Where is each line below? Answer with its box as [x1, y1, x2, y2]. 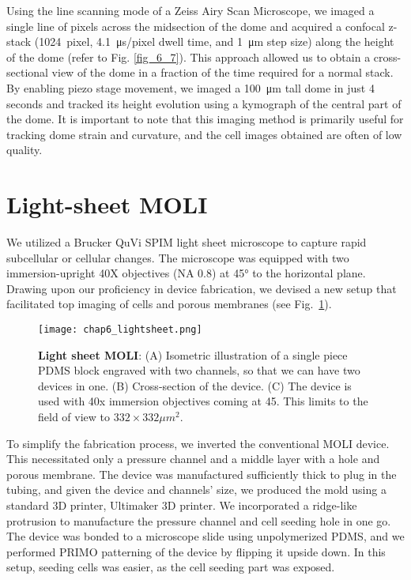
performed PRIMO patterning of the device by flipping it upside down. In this [6, 543, 386, 559]
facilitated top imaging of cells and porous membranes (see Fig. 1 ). [6, 296, 332, 312]
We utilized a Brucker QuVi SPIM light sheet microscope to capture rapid [6, 234, 367, 250]
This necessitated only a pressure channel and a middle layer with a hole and [6, 450, 380, 467]
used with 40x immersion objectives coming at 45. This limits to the [38, 393, 368, 409]
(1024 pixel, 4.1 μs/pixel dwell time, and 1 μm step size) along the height [34, 33, 394, 50]
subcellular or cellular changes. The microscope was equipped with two [6, 249, 349, 266]
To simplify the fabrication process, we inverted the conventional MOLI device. [6, 435, 390, 451]
